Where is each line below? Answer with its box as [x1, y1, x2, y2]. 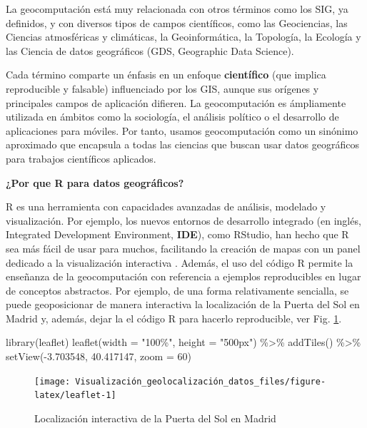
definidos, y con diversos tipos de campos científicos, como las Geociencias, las [6, 15, 348, 30]
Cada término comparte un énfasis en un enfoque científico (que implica [6, 67, 326, 82]
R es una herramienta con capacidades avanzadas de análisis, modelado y [6, 199, 326, 214]
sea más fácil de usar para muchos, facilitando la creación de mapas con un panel [6, 240, 361, 255]
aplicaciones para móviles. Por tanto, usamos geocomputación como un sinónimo [6, 123, 358, 138]
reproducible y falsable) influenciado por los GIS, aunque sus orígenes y [6, 81, 319, 96]
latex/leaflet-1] [34, 390, 116, 401]
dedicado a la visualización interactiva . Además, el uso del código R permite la [6, 255, 353, 270]
